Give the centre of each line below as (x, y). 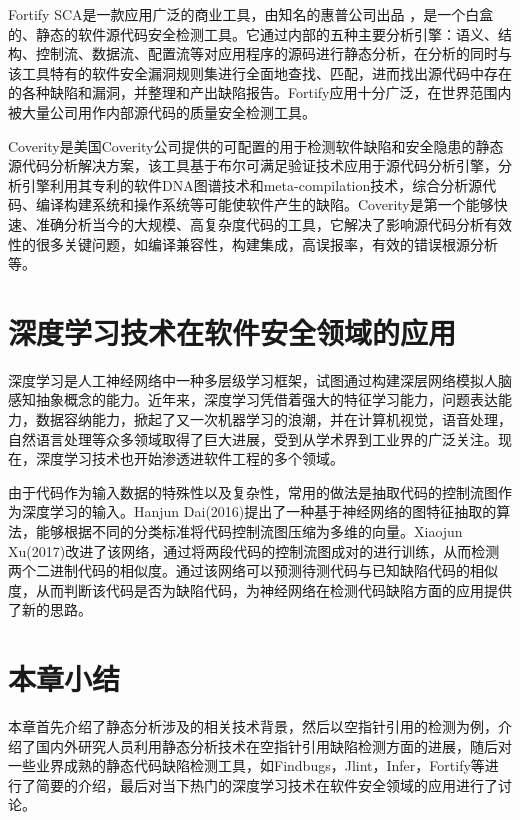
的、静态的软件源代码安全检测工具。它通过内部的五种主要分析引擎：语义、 (253, 33)
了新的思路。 (50, 609)
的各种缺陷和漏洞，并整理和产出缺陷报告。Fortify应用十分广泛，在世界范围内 (260, 92)
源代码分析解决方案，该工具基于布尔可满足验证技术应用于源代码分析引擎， (253, 165)
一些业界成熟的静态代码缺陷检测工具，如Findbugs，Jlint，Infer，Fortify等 (246, 765)
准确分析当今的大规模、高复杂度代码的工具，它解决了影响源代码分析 (259, 223)
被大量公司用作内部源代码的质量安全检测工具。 (162, 111)
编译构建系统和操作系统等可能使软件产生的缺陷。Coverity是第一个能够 (264, 204)
